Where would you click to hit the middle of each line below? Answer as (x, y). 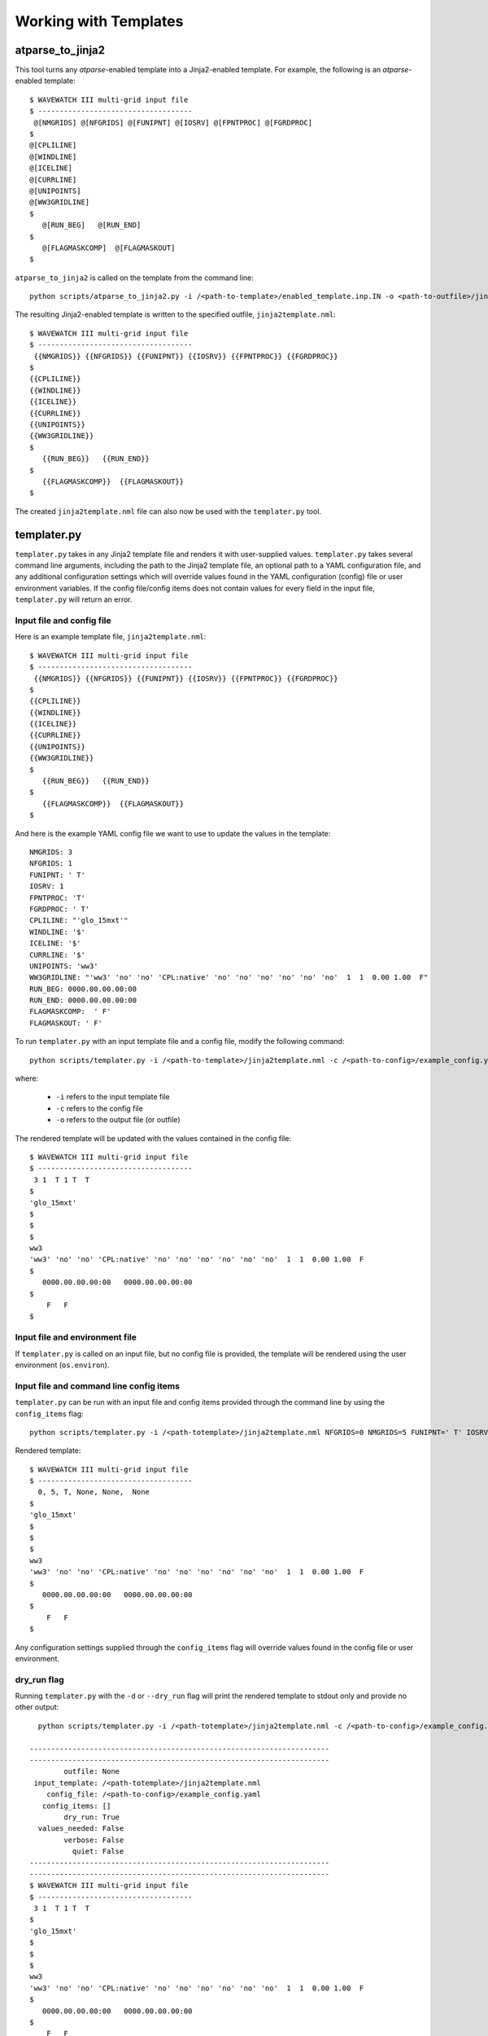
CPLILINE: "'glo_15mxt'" (79, 921)
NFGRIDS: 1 (51, 864)
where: (27, 1078)
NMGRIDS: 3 (51, 852)
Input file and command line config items (98, 1386)
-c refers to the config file (100, 1108)
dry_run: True (92, 1817)
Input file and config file (63, 621)
